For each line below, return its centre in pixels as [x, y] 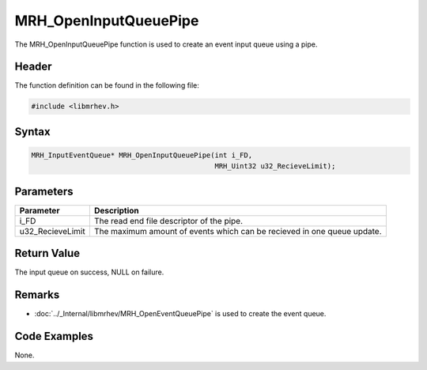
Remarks [37, 295]
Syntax [32, 132]
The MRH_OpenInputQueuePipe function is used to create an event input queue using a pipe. [166, 44]
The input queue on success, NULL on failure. [89, 272]
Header [33, 67]
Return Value [47, 253]
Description [117, 210]
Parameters [44, 191]
